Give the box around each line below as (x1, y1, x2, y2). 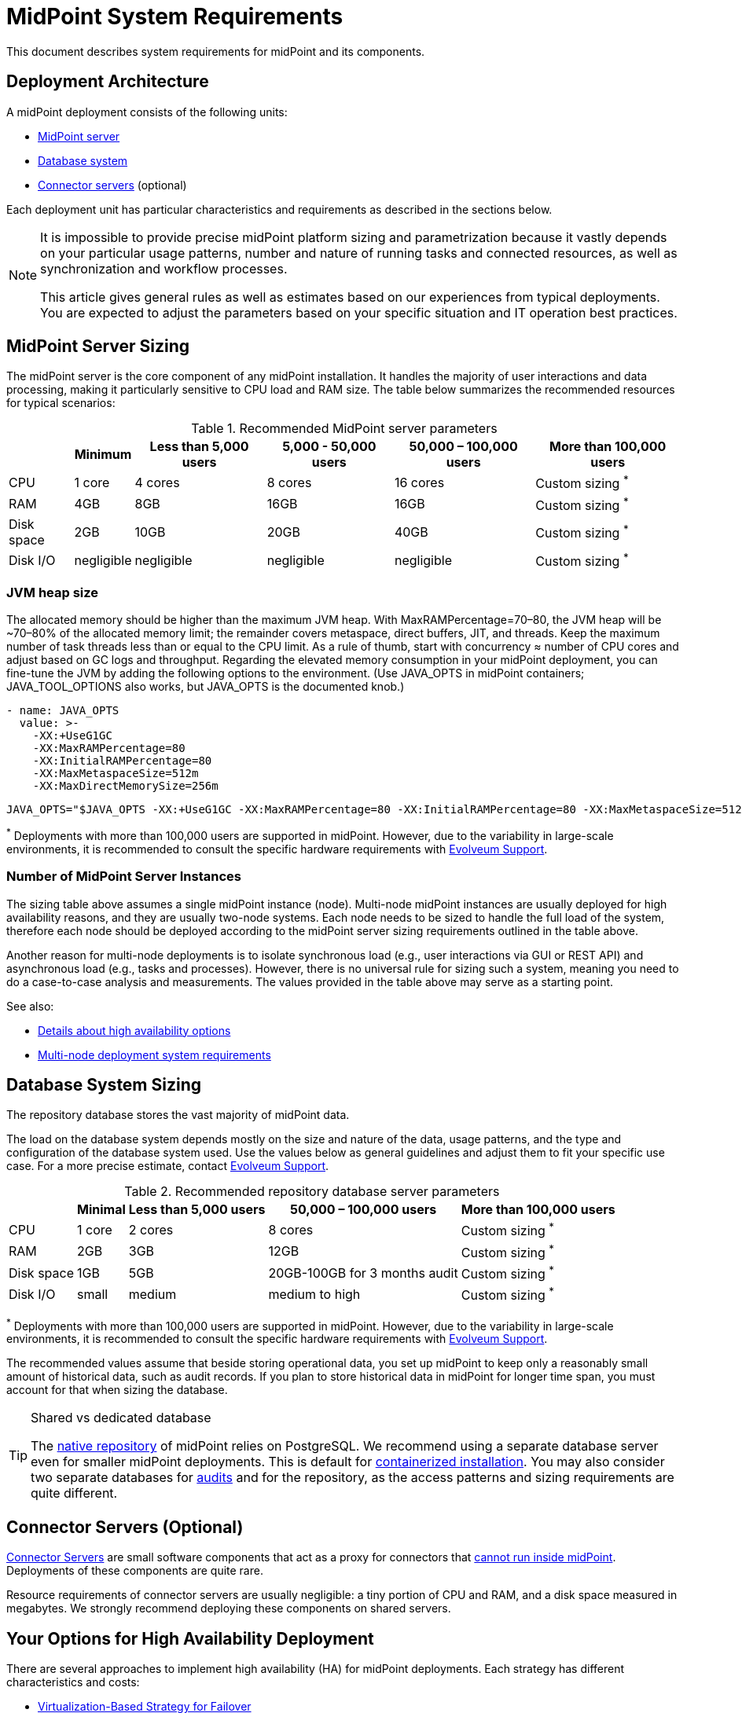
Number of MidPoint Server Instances (6, 868, 241, 885)
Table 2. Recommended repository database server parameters (124, 1183, 500, 1200)
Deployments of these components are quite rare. (6, 1564, 263, 1578)
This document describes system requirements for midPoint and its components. (6, 44, 425, 58)
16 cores (394, 475, 445, 491)
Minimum (74, 446, 132, 463)
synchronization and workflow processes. (40, 260, 288, 277)
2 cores (128, 1222, 174, 1238)
